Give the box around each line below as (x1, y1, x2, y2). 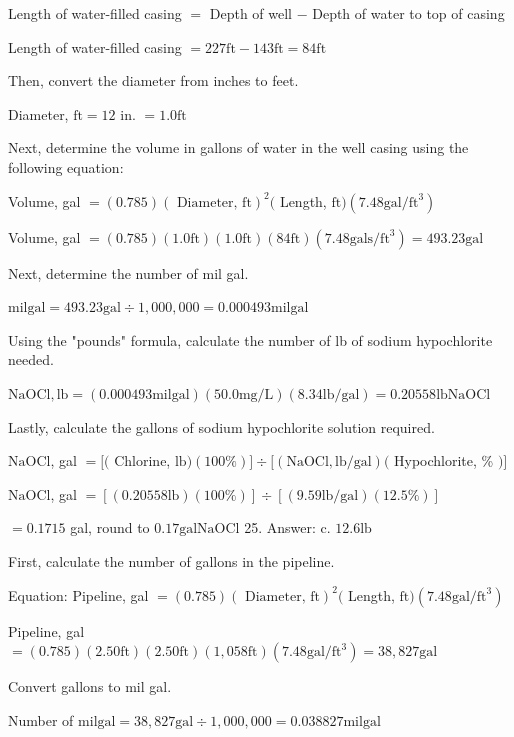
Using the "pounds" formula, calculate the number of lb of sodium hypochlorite (8, 329, 493, 350)
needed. (8, 349, 54, 370)
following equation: (8, 156, 124, 177)
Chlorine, (114, 450, 171, 471)
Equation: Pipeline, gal (8, 584, 149, 605)
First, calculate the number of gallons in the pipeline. (8, 550, 335, 571)
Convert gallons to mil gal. (8, 676, 172, 697)
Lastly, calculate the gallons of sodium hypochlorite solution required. (8, 416, 435, 437)
